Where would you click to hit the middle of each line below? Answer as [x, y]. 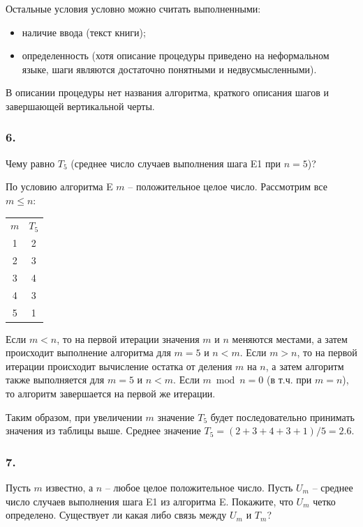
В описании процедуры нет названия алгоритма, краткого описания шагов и [167, 92]
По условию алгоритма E [59, 186]
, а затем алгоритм [305, 366]
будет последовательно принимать [282, 417]
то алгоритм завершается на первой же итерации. [111, 393]
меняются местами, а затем [290, 338]
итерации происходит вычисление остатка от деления [119, 366]
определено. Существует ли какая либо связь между [116, 515]
